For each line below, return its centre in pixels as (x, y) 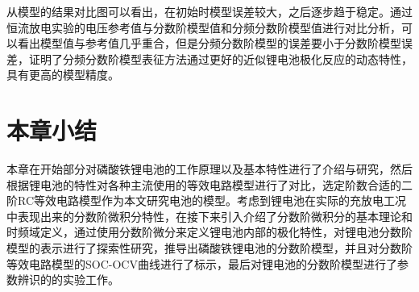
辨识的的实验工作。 (68, 279)
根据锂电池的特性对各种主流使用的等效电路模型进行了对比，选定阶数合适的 (204, 184)
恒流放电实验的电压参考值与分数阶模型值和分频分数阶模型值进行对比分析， (204, 27)
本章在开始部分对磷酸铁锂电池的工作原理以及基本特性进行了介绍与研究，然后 (209, 169)
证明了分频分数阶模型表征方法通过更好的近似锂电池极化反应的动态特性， (220, 58)
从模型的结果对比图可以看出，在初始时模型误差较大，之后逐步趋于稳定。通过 (209, 11)
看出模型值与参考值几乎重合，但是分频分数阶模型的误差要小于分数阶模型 (209, 43)
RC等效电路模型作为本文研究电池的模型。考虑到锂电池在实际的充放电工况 (212, 200)
